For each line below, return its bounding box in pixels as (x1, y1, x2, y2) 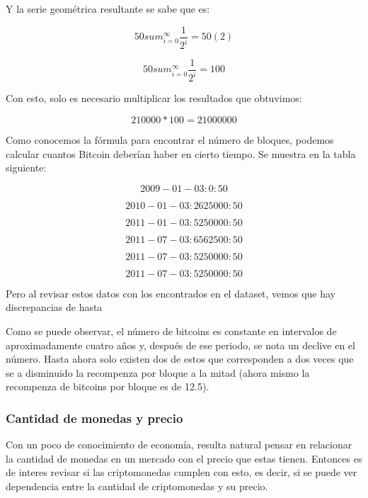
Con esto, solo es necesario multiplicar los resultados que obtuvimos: (6, 91, 302, 106)
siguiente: (6, 160, 47, 175)
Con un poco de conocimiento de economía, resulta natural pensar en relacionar (6, 437, 352, 452)
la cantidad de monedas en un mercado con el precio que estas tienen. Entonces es (6, 451, 362, 465)
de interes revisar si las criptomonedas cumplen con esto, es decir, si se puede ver (6, 465, 357, 480)
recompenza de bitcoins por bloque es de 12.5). (6, 379, 209, 394)
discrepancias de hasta (6, 300, 103, 315)
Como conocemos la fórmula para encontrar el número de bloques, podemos (6, 132, 334, 147)
